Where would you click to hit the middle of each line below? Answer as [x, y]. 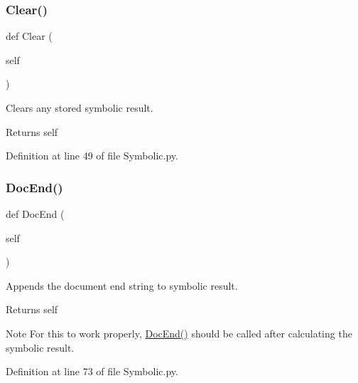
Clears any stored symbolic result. [80, 107]
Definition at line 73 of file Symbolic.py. [92, 371]
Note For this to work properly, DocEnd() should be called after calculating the [179, 333]
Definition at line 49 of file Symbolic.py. [92, 156]
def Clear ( [29, 36]
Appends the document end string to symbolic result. [122, 285]
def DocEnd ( [35, 214]
